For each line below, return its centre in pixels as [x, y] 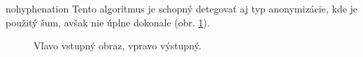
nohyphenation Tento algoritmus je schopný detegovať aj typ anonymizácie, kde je [182, 8]
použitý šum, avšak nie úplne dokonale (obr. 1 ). [108, 22]
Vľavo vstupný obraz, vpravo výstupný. [118, 46]
